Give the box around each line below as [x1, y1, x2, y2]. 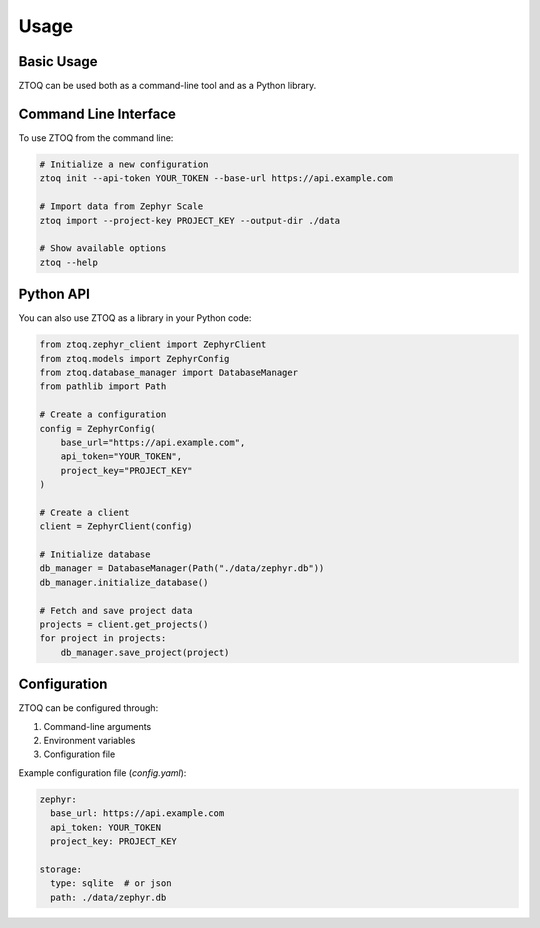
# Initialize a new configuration [39, 158, 209, 170]
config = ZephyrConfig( [39, 423, 157, 434]
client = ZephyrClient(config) [39, 521, 194, 532]
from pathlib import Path [39, 381, 167, 392]
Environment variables [43, 735, 136, 747]
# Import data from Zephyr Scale [39, 201, 204, 212]
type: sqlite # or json [50, 878, 172, 889]
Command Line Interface [18, 105, 177, 122]
